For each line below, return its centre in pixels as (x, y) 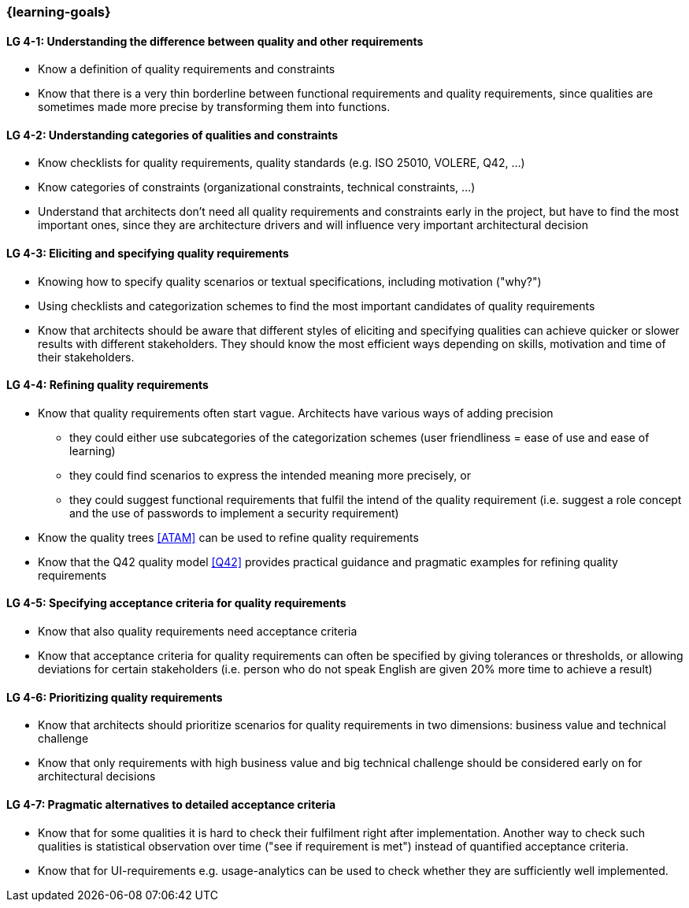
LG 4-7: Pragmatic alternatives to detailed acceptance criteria (171, 804)
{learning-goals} (59, 12)
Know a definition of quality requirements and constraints (187, 69)
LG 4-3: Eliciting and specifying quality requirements (148, 254)
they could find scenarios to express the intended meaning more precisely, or (270, 475)
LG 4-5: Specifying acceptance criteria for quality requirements (176, 603)
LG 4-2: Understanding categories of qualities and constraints (172, 135)
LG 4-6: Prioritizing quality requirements (115, 697)
